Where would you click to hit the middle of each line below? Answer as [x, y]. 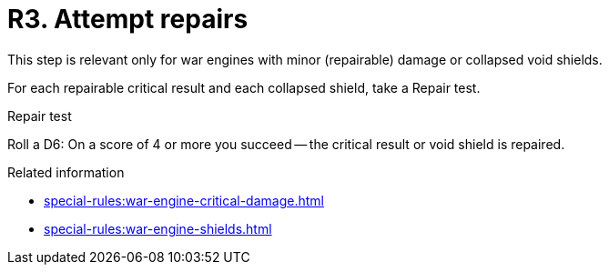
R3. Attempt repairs [128, 19]
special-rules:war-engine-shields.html [158, 228]
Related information [66, 172]
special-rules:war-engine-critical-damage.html [184, 200]
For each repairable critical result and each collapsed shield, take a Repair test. [244, 87]
